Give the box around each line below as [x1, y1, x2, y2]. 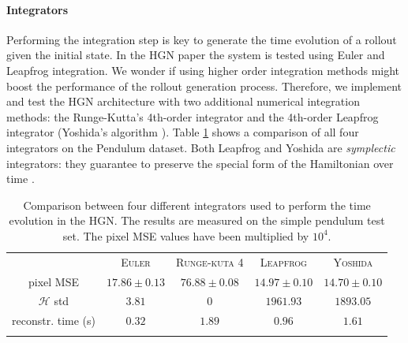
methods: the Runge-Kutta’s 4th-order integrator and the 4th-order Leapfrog [6, 108, 379, 125]
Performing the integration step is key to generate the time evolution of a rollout [6, 31, 397, 47]
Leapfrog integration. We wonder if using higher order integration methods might [6, 62, 400, 78]
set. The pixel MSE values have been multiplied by [62, 227, 309, 244]
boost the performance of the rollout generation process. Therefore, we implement [6, 77, 402, 94]
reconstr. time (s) [12, 312, 95, 329]
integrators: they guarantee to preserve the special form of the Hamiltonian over [6, 155, 394, 171]
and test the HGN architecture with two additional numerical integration [6, 93, 360, 110]
